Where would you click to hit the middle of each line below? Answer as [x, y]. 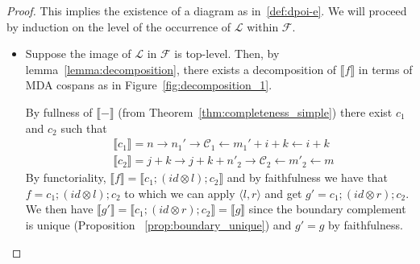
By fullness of [59, 111]
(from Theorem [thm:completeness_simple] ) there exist [255, 111]
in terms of [385, 69]
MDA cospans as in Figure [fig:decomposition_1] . [149, 85]
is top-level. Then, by [227, 54]
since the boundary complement [327, 209]
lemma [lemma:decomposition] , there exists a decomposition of [181, 69]
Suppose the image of [78, 54]
